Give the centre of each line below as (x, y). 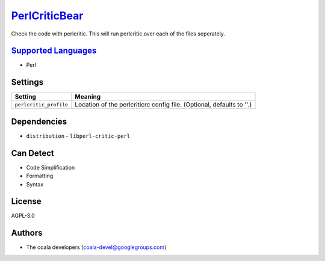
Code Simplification (51, 167)
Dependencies (39, 121)
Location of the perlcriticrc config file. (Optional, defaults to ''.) (163, 105)
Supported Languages (54, 51)
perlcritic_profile (42, 104)
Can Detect (32, 153)
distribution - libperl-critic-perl (78, 136)
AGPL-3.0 (23, 216)
